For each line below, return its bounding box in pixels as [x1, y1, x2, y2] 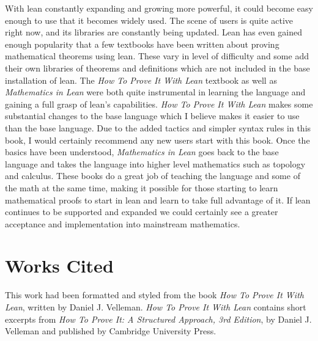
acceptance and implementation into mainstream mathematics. [5, 217, 240, 230]
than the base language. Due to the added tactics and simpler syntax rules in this [5, 121, 311, 134]
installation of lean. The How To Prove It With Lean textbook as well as [5, 73, 277, 86]
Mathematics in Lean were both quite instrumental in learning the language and [5, 86, 306, 98]
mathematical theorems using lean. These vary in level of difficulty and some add [5, 50, 309, 62]
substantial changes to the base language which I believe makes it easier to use [5, 109, 300, 122]
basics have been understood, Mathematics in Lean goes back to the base [5, 145, 279, 158]
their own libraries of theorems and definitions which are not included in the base [5, 61, 310, 74]
